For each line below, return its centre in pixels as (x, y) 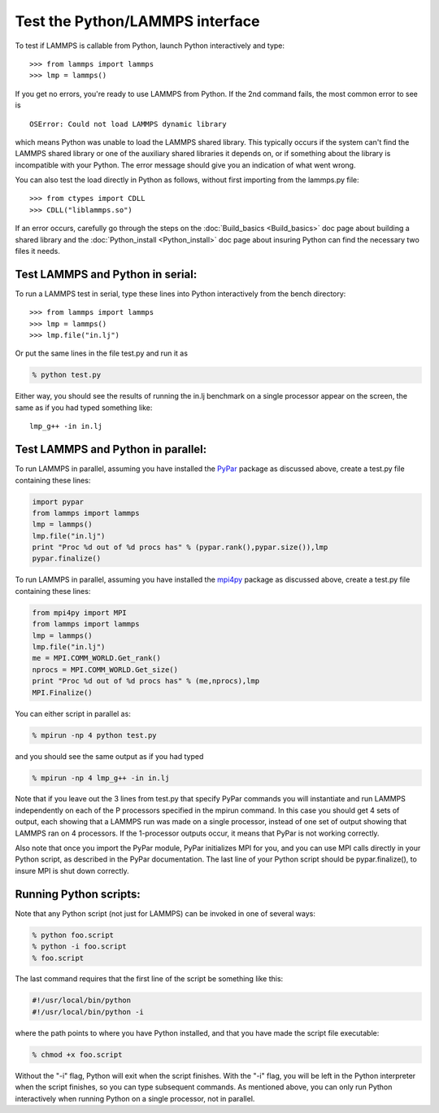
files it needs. (37, 251)
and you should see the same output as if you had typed (109, 756)
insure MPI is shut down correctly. (72, 871)
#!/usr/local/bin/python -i (88, 1012)
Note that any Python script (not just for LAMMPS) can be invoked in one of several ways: (165, 913)
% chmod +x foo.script (77, 1054)
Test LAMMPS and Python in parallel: (111, 450)
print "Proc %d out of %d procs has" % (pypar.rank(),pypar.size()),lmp (180, 548)
